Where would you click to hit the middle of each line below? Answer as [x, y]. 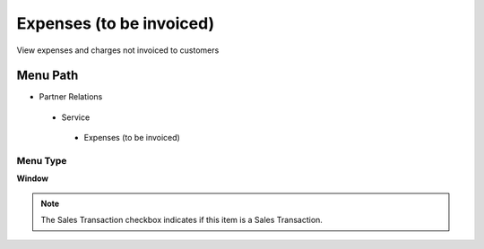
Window [33, 178]
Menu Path [48, 76]
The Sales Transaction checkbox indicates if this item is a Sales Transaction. [181, 220]
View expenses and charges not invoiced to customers [118, 50]
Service [76, 117]
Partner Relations [71, 97]
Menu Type [42, 161]
